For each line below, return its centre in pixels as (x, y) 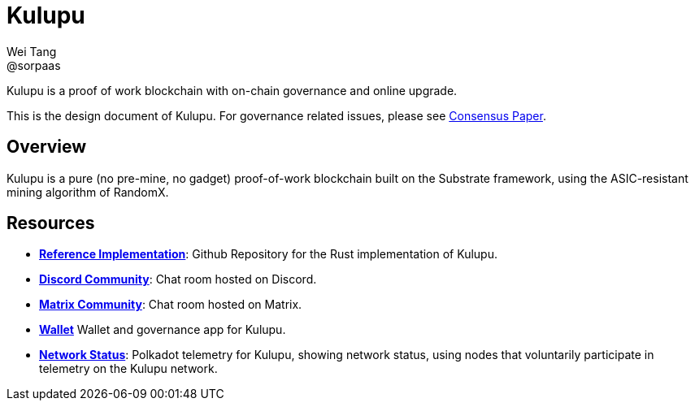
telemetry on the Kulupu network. (128, 369)
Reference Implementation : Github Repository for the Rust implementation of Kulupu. (268, 254)
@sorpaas (34, 65)
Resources (51, 223)
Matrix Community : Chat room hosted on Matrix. (171, 305)
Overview (47, 147)
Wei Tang (32, 51)
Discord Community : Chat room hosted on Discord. (178, 279)
